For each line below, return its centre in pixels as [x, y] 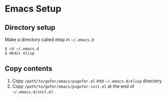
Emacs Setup [33, 9]
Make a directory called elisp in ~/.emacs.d [49, 39]
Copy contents [29, 69]
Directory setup [30, 28]
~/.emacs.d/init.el [33, 92]
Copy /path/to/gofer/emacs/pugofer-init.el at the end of [73, 86]
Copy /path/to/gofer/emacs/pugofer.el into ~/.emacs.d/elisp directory [87, 81]
